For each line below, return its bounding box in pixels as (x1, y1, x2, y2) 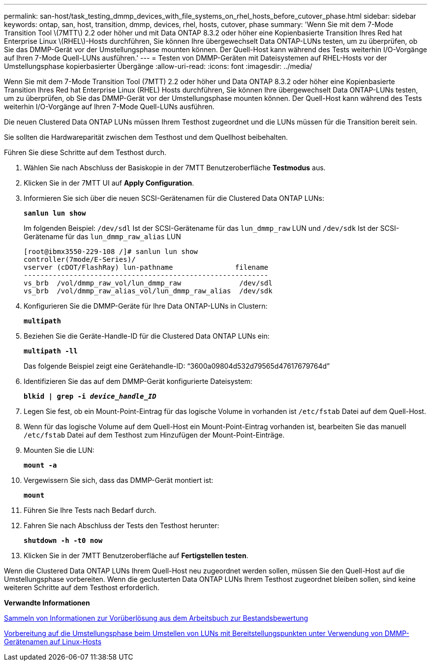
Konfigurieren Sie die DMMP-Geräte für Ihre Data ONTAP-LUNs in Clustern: (24, 302, 268, 310)
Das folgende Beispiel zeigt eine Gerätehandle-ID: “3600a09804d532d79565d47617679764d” (24, 362, 330, 370)
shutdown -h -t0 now (24, 537, 103, 544)
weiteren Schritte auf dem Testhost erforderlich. (4, 583, 159, 592)
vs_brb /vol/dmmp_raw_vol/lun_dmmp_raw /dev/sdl (24, 279, 273, 287)
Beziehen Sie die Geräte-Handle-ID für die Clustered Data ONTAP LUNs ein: (24, 332, 270, 340)
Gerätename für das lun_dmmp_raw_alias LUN (24, 232, 181, 241)
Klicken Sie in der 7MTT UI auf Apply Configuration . (24, 179, 194, 187)
